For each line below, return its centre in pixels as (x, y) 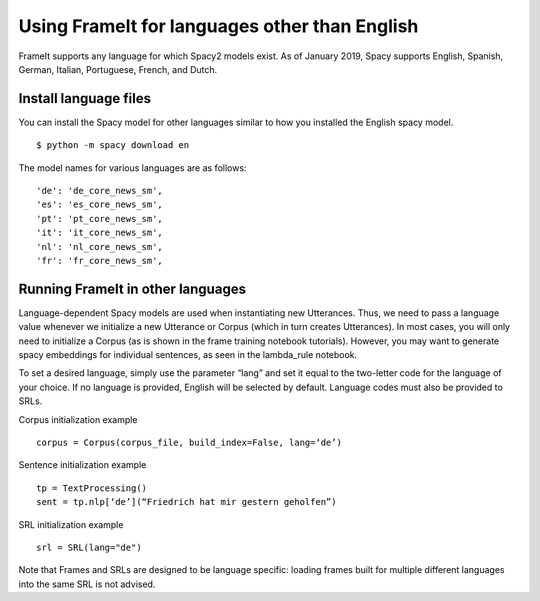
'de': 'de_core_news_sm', (100, 191)
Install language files (85, 98)
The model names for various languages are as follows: (132, 167)
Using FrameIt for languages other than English (218, 26)
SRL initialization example (71, 524)
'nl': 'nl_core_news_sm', (100, 246)
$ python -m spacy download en (113, 145)
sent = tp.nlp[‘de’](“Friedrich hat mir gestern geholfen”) (186, 502)
